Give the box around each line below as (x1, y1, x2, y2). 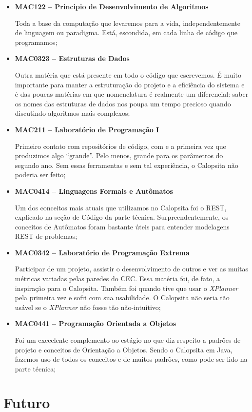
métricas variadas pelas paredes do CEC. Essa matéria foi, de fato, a (15, 273, 220, 284)
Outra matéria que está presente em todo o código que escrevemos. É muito (15, 69, 241, 80)
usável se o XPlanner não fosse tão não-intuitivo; (15, 302, 161, 312)
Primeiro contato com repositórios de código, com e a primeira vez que (15, 141, 226, 151)
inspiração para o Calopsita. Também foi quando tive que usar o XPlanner (15, 283, 238, 293)
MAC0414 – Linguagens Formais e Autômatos (15, 185, 173, 196)
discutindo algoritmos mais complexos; (15, 108, 130, 118)
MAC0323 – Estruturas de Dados (15, 53, 130, 63)
